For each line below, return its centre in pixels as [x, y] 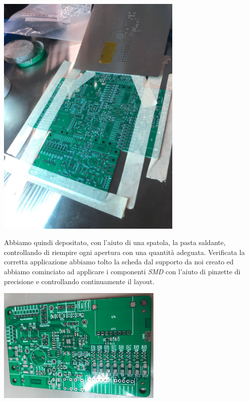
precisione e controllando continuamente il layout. [79, 281]
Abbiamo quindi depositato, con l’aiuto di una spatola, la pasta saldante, [115, 242]
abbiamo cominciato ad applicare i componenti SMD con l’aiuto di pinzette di [122, 271]
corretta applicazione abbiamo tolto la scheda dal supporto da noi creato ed [119, 262]
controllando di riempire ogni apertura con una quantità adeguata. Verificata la [124, 252]
